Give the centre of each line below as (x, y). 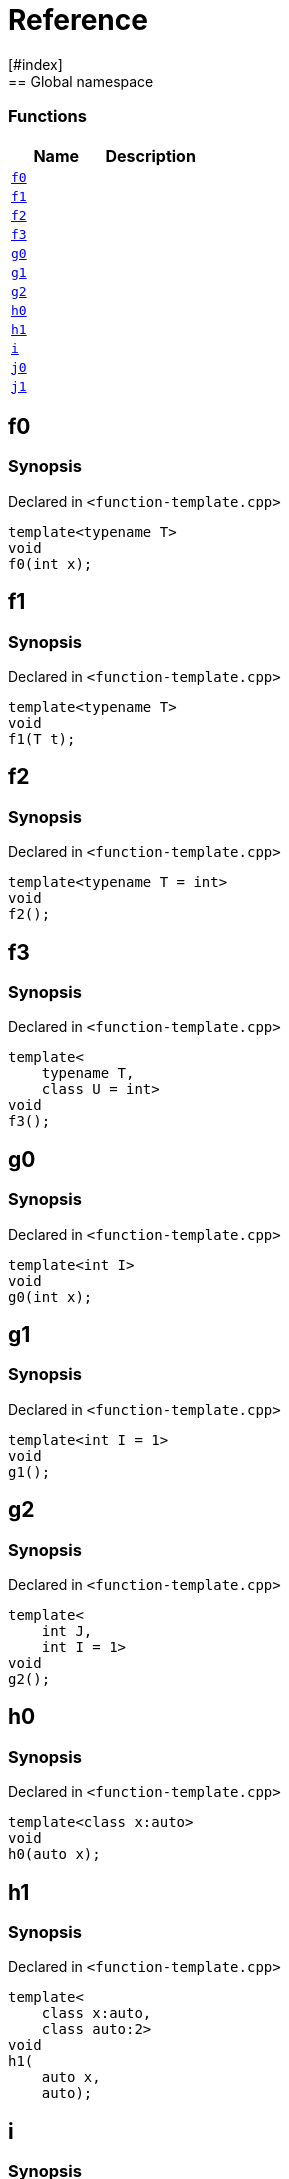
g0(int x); (50, 1296)
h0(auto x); (54, 1854)
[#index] (35, 64)
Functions (47, 116)
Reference (78, 20)
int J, (67, 1631)
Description (150, 155)
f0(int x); (50, 563)
